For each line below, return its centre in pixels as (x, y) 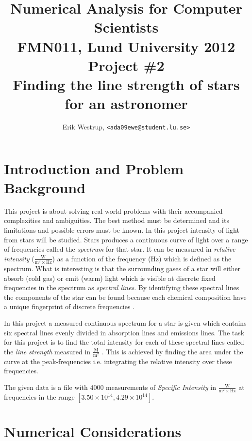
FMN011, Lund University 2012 (126, 46)
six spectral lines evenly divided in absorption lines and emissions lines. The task (124, 332)
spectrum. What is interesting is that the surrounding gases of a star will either (122, 268)
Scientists (126, 27)
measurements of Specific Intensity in (161, 387)
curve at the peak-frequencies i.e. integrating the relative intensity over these (118, 361)
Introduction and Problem (94, 168)
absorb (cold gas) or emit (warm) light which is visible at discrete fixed (110, 278)
